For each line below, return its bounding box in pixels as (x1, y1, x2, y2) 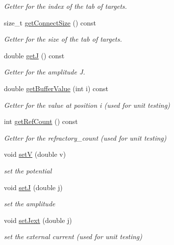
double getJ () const (4, 50, 65, 60)
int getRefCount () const (4, 116, 78, 126)
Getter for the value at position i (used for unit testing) (4, 99, 170, 110)
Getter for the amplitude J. (4, 67, 85, 77)
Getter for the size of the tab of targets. (4, 34, 122, 44)
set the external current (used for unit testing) (4, 231, 143, 242)
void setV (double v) (4, 149, 66, 159)
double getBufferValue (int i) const (4, 83, 109, 93)
